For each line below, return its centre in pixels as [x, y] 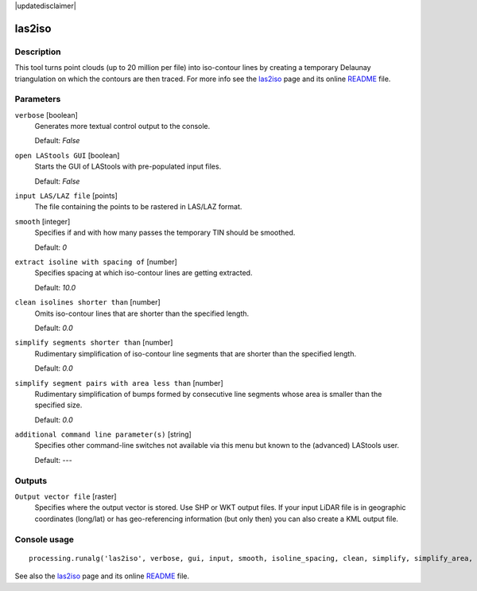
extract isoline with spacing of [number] [96, 262]
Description [38, 52]
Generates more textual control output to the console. [122, 126]
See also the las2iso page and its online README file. [102, 576]
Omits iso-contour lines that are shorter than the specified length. [142, 313]
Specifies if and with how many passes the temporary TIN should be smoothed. [165, 233]
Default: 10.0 [55, 287]
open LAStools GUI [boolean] [67, 155]
